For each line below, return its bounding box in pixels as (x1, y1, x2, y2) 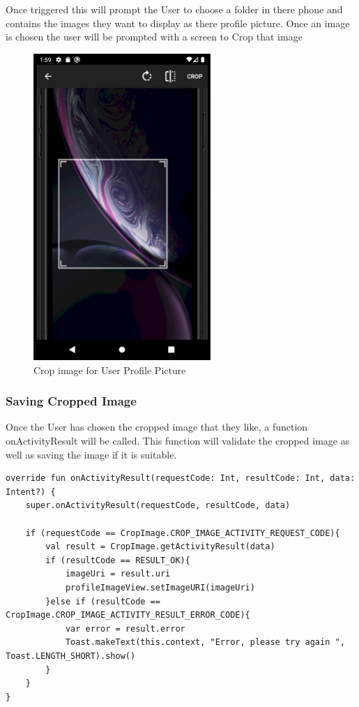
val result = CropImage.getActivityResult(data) (45, 542, 275, 552)
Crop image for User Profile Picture (33, 362, 186, 377)
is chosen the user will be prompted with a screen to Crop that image (6, 29, 303, 44)
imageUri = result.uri (65, 569, 171, 579)
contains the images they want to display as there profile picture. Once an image (6, 15, 350, 30)
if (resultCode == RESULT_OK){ (45, 555, 190, 565)
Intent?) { (6, 486, 56, 497)
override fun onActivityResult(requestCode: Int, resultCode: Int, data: (6, 473, 356, 484)
